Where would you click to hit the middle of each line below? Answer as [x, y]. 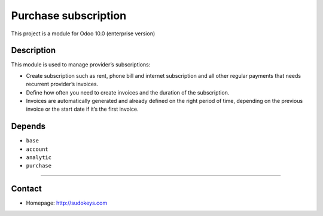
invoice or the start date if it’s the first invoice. [82, 109]
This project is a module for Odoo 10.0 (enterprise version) [83, 34]
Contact [26, 189]
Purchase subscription [69, 16]
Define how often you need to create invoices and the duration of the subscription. [128, 92]
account [37, 149]
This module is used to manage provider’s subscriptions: [81, 65]
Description [33, 51]
